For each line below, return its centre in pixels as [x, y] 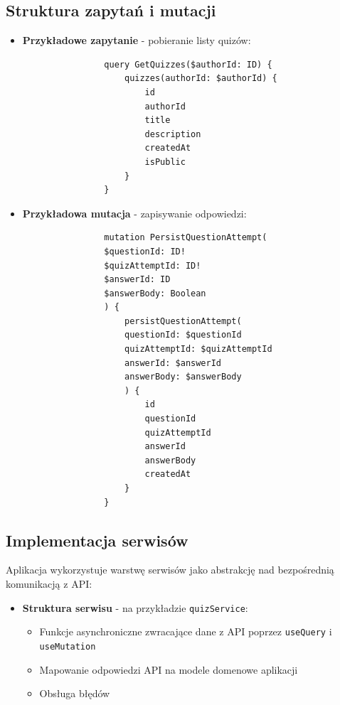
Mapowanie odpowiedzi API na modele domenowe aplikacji [169, 669]
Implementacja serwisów [97, 540]
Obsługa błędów [75, 693]
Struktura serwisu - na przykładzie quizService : [135, 607]
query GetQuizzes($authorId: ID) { [188, 64]
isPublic [165, 162]
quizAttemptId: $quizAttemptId [198, 349]
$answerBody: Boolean [155, 293]
